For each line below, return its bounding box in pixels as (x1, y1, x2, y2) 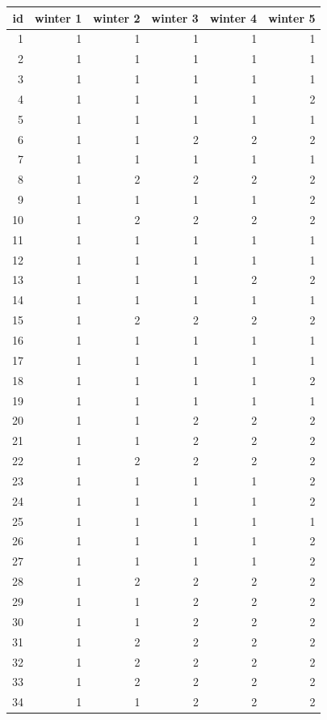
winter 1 (35, 9, 82, 26)
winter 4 (209, 9, 258, 26)
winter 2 (93, 9, 140, 26)
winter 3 (151, 9, 199, 26)
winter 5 (268, 9, 316, 26)
